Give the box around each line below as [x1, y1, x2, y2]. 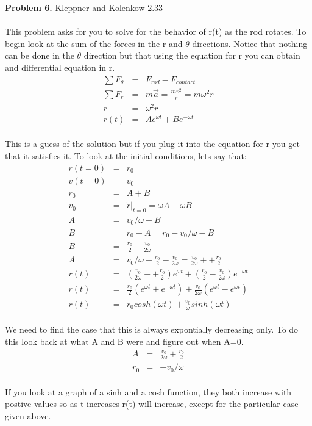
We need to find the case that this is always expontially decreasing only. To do [5, 323, 299, 336]
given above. [5, 410, 51, 422]
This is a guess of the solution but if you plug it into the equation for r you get [5, 137, 300, 150]
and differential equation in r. [5, 60, 115, 73]
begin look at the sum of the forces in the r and [5, 37, 183, 49]
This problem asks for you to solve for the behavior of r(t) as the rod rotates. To [5, 25, 307, 38]
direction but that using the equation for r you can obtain [83, 49, 300, 62]
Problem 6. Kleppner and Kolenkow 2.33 [5, 1, 163, 13]
